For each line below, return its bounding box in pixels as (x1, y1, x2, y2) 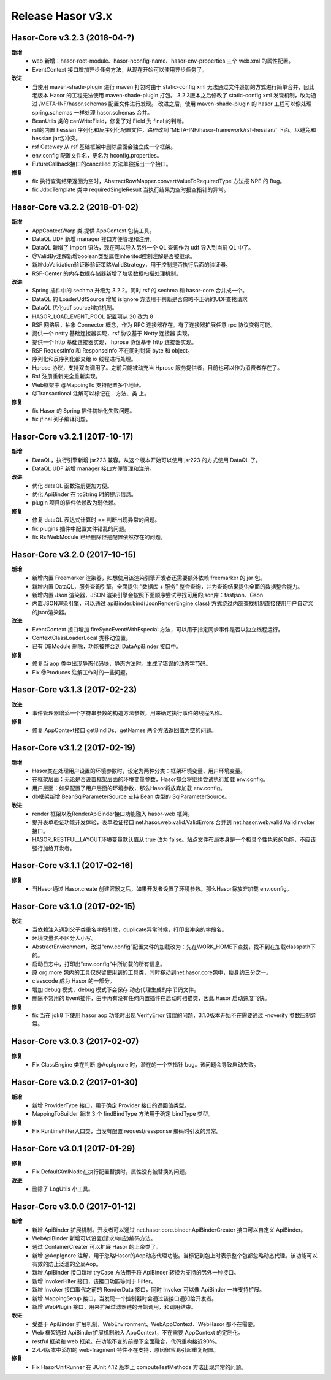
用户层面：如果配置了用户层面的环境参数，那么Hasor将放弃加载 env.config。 (32, 784, 226, 791)
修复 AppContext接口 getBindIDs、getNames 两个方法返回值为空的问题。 (32, 726, 217, 734)
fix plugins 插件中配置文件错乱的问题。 (32, 525, 130, 532)
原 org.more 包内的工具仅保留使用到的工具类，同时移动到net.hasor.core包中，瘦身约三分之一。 (32, 969, 272, 976)
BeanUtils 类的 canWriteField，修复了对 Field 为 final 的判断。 (32, 117, 188, 125)
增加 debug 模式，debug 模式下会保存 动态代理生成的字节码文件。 (32, 986, 200, 993)
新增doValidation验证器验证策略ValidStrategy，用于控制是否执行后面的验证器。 (32, 261, 231, 269)
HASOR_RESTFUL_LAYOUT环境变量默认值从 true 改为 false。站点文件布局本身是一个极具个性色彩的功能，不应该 (32, 836, 316, 843)
